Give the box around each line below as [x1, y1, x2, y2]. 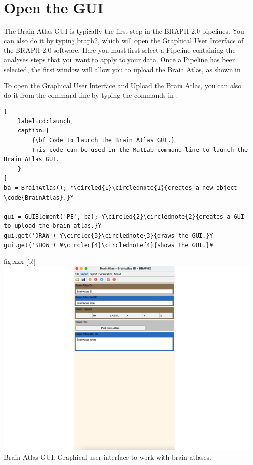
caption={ [18, 127, 50, 134]
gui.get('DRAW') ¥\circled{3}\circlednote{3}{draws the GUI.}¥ [4, 232, 213, 239]
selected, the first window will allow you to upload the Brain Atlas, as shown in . [4, 64, 245, 74]
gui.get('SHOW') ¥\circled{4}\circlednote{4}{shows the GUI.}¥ [4, 242, 213, 249]
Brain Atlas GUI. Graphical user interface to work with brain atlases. [4, 452, 212, 462]
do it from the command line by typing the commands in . [4, 90, 178, 100]
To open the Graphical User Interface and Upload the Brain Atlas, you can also [4, 80, 242, 91]
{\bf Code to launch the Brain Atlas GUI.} [32, 137, 175, 144]
